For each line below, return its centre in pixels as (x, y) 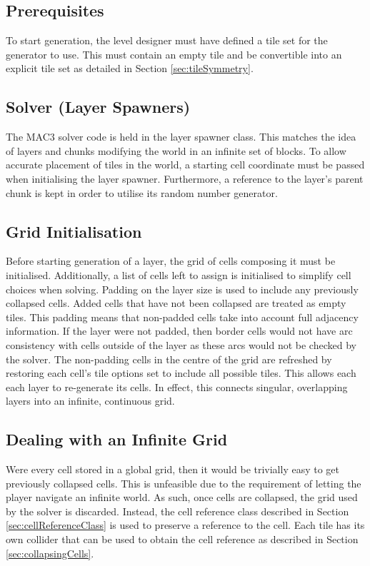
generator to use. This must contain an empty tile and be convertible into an (174, 54)
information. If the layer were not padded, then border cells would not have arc (179, 331)
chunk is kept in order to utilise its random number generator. (142, 192)
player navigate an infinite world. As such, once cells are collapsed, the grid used (182, 497)
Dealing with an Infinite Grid (117, 439)
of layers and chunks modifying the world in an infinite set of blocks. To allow (176, 150)
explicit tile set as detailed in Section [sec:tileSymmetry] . (130, 68)
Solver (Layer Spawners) (98, 107)
